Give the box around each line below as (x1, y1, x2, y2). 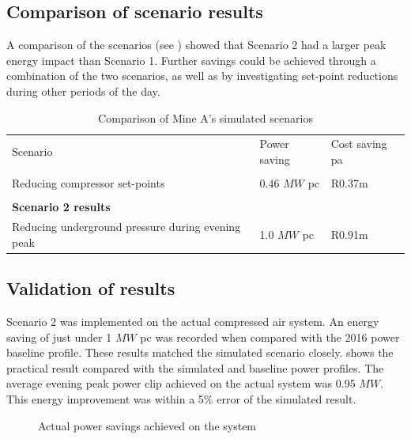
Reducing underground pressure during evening (12, 218, 241, 235)
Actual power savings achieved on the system (38, 417, 257, 433)
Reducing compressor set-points (12, 175, 165, 191)
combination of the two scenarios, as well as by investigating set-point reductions (6, 67, 398, 84)
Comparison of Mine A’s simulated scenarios (98, 109, 313, 126)
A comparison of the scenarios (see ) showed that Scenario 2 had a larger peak (6, 36, 386, 53)
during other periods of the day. (6, 82, 160, 99)
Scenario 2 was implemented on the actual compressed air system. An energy (6, 312, 379, 329)
